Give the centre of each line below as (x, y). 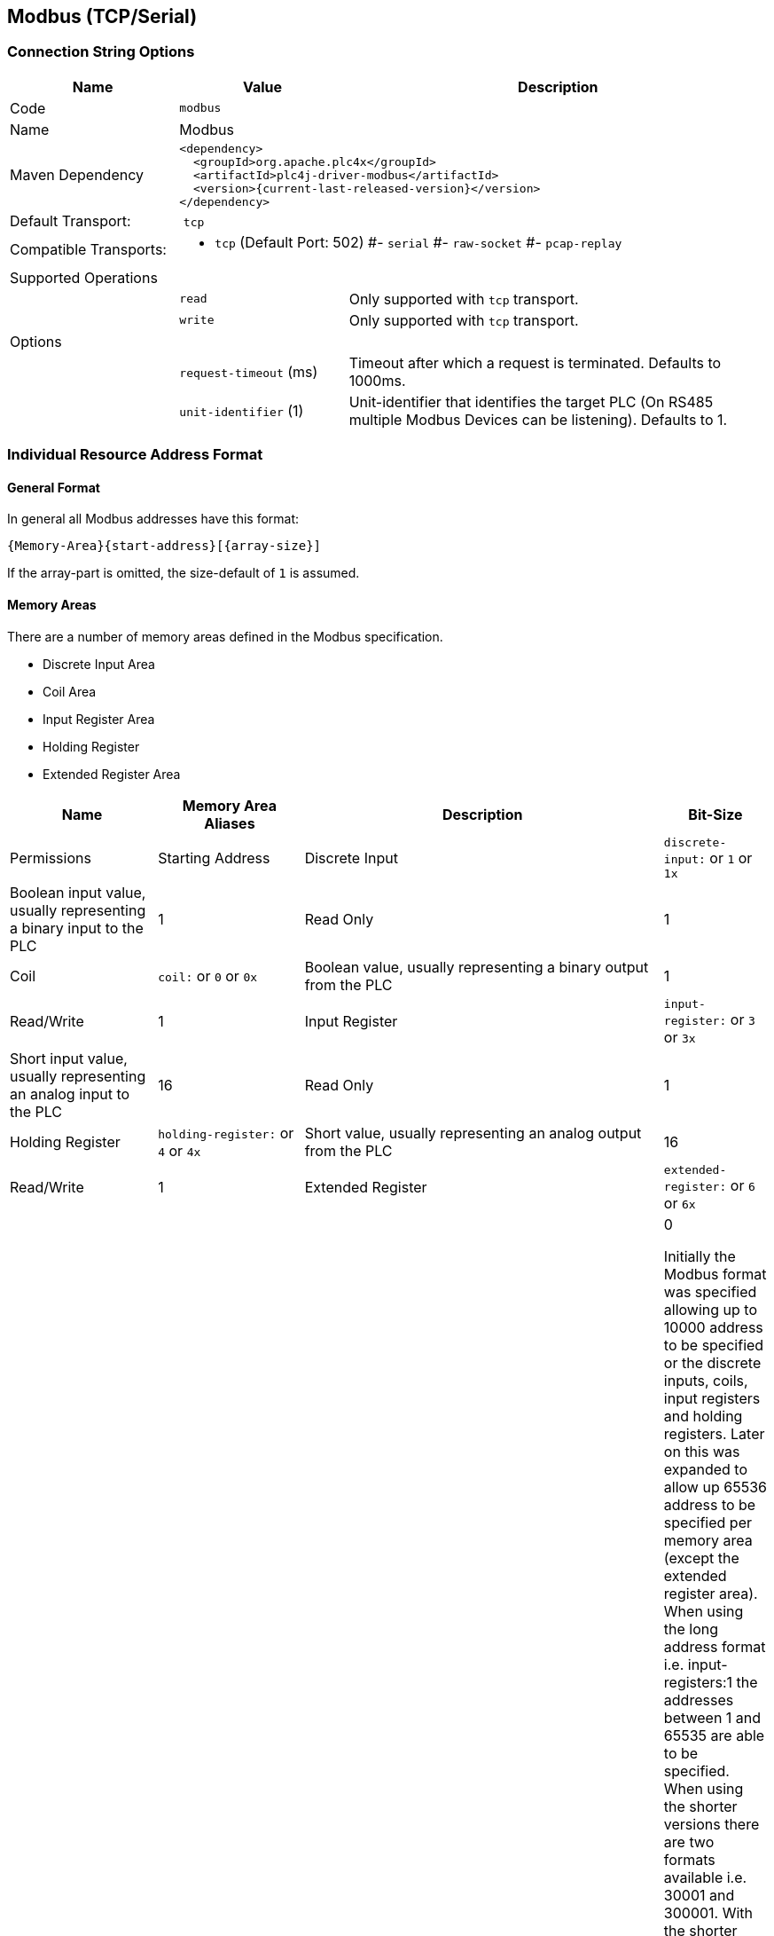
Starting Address (214, 858)
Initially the (700, 1256)
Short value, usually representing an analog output (473, 1133)
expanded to (706, 1469)
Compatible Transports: (88, 249)
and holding (703, 1416)
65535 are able (714, 1735)
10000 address (713, 1327)
